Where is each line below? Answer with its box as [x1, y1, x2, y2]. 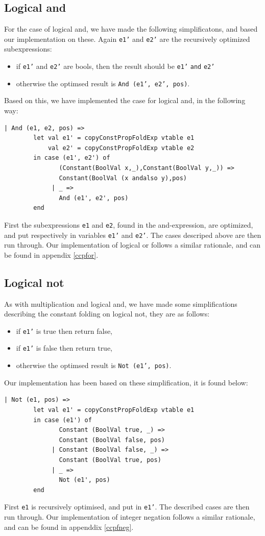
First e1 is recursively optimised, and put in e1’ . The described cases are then [4, 501, 250, 512]
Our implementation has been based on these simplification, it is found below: [4, 377, 248, 387]
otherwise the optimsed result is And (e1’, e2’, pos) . [16, 78, 190, 88]
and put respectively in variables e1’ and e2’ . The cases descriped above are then [4, 229, 261, 240]
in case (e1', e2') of [33, 154, 110, 162]
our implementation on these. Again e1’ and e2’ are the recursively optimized [4, 33, 250, 44]
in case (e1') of [33, 416, 92, 424]
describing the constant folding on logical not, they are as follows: [4, 308, 210, 319]
